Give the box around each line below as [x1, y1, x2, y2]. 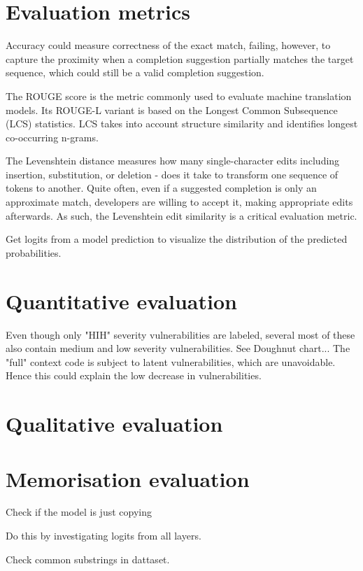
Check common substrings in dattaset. [6, 551, 170, 566]
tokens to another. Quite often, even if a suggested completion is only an [6, 181, 317, 195]
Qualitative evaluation [6, 409, 223, 438]
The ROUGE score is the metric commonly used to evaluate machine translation [6, 88, 352, 103]
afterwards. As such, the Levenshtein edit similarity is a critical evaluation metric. [6, 208, 357, 223]
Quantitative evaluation [6, 286, 237, 315]
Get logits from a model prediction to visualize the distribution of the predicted [6, 232, 348, 246]
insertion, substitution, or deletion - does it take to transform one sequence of [6, 167, 339, 181]
